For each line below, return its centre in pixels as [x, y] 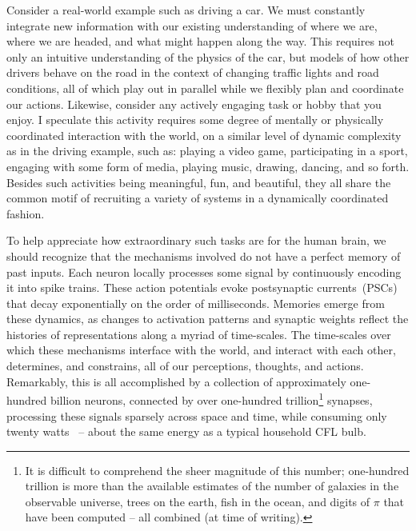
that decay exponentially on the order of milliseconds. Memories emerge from [196, 303]
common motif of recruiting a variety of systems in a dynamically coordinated [198, 198]
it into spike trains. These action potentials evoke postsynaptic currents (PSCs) [202, 287]
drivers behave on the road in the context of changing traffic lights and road [193, 72]
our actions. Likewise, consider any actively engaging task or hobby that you [194, 104]
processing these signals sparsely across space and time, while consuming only [197, 415]
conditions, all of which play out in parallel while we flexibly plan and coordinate [205, 88]
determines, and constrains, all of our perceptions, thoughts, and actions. [185, 366]
